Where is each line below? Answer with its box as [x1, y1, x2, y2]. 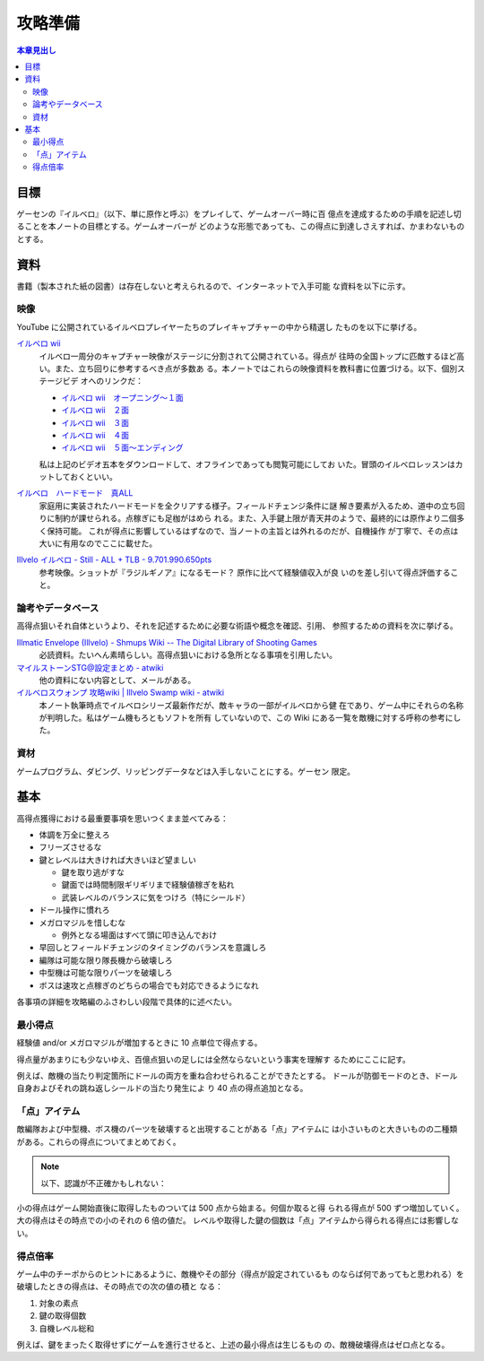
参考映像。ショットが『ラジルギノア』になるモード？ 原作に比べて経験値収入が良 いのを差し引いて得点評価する [39, 567, 452, 577]
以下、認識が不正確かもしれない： [40, 1177, 167, 1188]
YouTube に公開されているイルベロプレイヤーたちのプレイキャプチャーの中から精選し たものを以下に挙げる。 [16, 321, 422, 332]
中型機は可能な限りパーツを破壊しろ [39, 967, 173, 978]
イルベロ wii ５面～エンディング [61, 442, 184, 453]
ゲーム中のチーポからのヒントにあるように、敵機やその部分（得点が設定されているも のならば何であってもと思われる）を [16, 1269, 465, 1279]
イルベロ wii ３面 [61, 417, 130, 428]
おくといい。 [70, 472, 118, 482]
